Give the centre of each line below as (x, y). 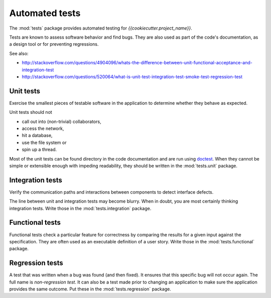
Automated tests (45, 13)
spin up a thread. (39, 150)
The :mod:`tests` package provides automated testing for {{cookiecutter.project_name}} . (101, 28)
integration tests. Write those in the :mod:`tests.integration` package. (80, 208)
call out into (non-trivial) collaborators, (61, 121)
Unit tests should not (31, 112)
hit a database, (37, 135)
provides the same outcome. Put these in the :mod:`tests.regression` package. (90, 289)
